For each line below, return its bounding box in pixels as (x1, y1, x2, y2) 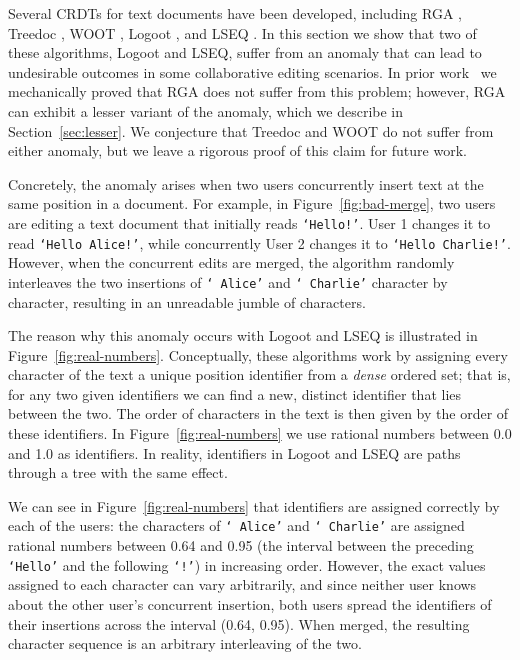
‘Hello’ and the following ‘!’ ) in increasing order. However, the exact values (8, 554, 486, 575)
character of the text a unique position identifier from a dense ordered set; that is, (8, 364, 511, 385)
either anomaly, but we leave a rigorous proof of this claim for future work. (8, 140, 467, 161)
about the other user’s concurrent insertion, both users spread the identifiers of (8, 593, 492, 614)
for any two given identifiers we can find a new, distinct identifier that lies (8, 383, 462, 404)
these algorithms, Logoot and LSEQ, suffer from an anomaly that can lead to (8, 42, 482, 63)
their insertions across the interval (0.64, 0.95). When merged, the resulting (8, 613, 470, 634)
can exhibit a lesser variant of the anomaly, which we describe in (8, 100, 404, 121)
